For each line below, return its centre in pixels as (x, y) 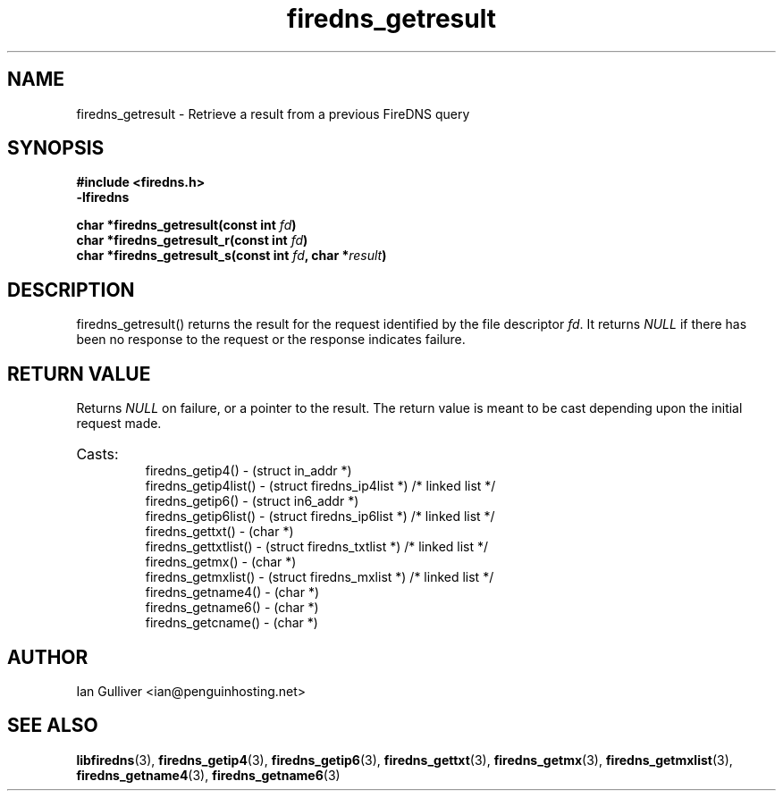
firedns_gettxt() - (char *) (219, 532)
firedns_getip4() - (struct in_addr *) (248, 471)
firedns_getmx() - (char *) (221, 562)
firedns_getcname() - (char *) (232, 623)
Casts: (97, 454)
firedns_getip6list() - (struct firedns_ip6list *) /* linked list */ (320, 517)
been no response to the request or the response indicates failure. (271, 340)
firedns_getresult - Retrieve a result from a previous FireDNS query (273, 113)
